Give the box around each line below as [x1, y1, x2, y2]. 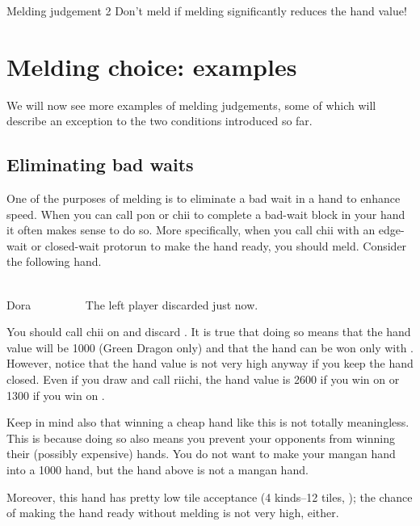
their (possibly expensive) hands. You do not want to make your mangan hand [6, 445, 396, 462]
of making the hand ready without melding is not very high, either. [6, 504, 339, 521]
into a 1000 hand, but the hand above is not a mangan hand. [6, 461, 309, 478]
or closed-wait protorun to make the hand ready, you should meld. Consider [31, 237, 407, 254]
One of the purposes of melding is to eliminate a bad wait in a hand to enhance [6, 190, 401, 207]
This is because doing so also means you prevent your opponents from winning [6, 429, 395, 446]
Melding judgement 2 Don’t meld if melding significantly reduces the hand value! [6, 2, 407, 19]
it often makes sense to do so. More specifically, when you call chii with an [6, 221, 376, 238]
